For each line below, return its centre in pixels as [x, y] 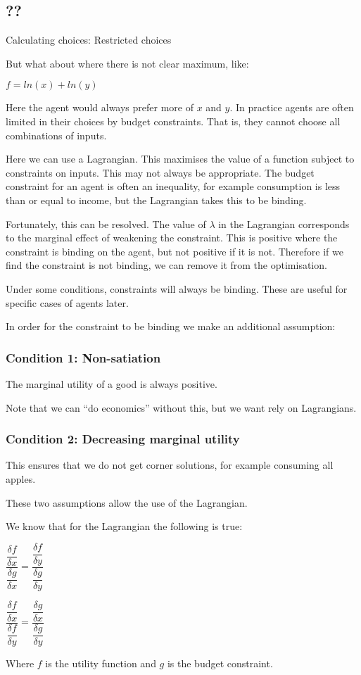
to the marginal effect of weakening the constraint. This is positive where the [172, 238]
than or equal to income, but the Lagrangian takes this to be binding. [156, 200]
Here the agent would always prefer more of [100, 107]
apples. [21, 478]
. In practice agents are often [292, 107]
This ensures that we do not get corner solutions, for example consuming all [170, 465]
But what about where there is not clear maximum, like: [127, 63]
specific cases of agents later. [67, 302]
